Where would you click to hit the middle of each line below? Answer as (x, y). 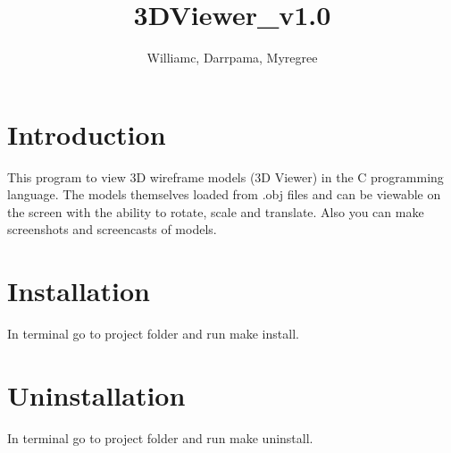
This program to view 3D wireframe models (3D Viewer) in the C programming (225, 176)
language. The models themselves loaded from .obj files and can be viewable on (224, 194)
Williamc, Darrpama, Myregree (232, 58)
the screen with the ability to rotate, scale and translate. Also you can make (216, 211)
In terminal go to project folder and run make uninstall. (160, 437)
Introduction (87, 134)
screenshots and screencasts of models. (112, 229)
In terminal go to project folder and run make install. (153, 334)
